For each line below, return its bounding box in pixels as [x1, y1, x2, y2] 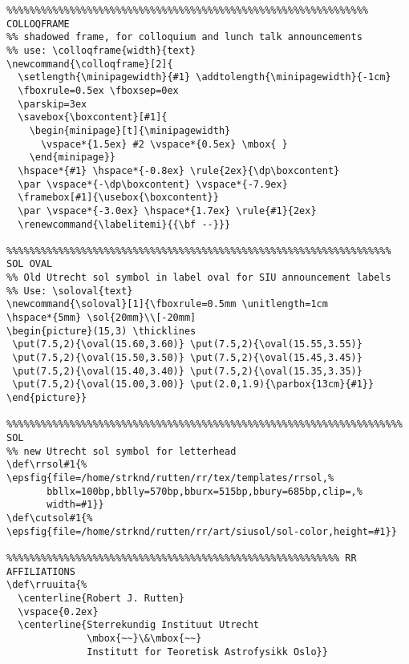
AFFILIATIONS [6, 565, 75, 577]
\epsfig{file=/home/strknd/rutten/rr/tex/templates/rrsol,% [6, 472, 334, 484]
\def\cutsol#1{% [6, 512, 93, 524]
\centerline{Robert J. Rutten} [18, 592, 184, 604]
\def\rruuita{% [6, 579, 87, 591]
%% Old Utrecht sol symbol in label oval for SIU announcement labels [6, 272, 391, 284]
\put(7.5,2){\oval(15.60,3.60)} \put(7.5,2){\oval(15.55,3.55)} [12, 338, 362, 350]
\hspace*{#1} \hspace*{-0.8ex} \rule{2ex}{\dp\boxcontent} [18, 164, 340, 176]
